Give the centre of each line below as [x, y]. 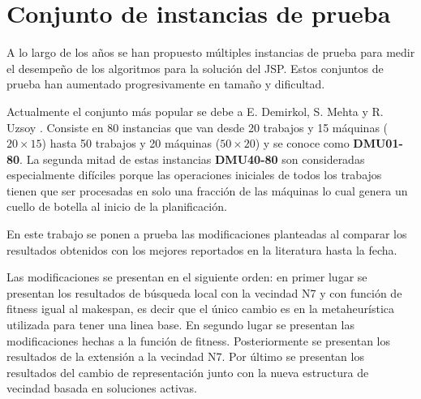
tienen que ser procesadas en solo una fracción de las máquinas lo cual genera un [207, 190]
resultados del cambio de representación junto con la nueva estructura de [188, 372]
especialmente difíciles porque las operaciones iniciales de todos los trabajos [194, 175]
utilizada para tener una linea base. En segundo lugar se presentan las [180, 325]
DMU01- [378, 143]
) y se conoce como [302, 143]
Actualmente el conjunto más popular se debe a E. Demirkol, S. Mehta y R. [195, 111]
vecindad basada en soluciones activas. [102, 388]
